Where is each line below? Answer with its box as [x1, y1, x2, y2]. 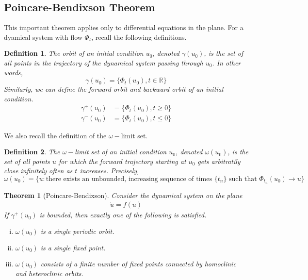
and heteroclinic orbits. [15, 268, 83, 278]
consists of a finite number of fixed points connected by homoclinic [40, 259, 236, 269]
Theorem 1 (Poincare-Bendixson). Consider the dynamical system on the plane [4, 190, 243, 200]
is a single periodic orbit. [40, 226, 114, 236]
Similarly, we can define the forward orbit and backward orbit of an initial [4, 84, 224, 94]
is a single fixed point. [40, 242, 106, 252]
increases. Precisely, [80, 165, 139, 176]
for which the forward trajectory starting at [58, 156, 186, 166]
